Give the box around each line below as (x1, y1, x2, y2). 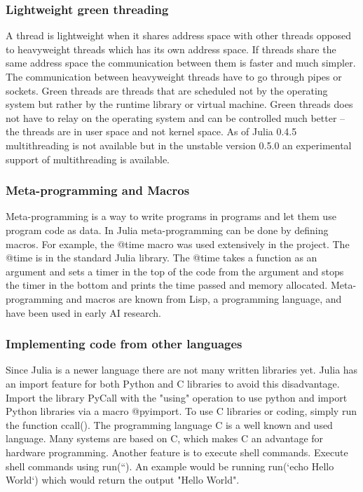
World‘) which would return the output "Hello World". (6, 472, 240, 487)
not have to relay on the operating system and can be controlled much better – (6, 110, 345, 125)
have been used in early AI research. (6, 305, 161, 320)
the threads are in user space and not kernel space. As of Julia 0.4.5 (6, 124, 297, 139)
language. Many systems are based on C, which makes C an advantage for (6, 431, 324, 446)
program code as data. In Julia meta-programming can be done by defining (6, 222, 329, 237)
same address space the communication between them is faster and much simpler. (6, 55, 356, 70)
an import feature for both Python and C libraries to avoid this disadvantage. (6, 376, 340, 390)
